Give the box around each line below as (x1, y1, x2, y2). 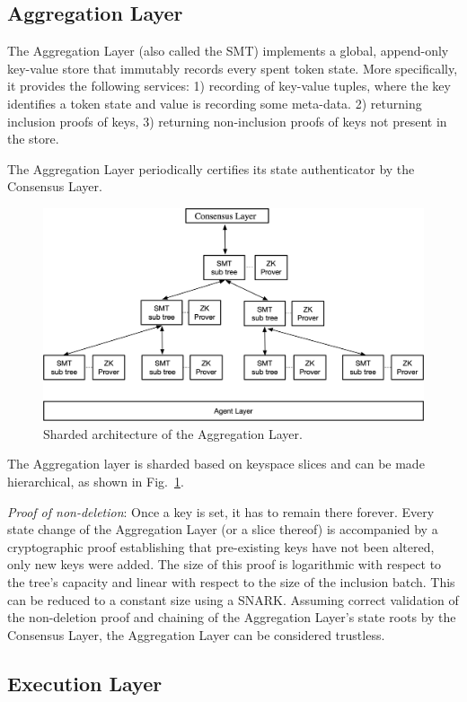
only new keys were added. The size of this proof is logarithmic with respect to (7, 555, 442, 574)
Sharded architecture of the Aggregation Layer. (43, 424, 303, 443)
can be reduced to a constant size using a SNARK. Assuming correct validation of (7, 590, 459, 609)
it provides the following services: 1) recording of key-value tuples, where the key (7, 76, 451, 95)
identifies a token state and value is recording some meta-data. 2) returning (7, 93, 422, 112)
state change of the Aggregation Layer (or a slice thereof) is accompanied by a (7, 520, 438, 539)
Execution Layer (7, 669, 163, 697)
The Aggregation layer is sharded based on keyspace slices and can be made (7, 454, 425, 473)
